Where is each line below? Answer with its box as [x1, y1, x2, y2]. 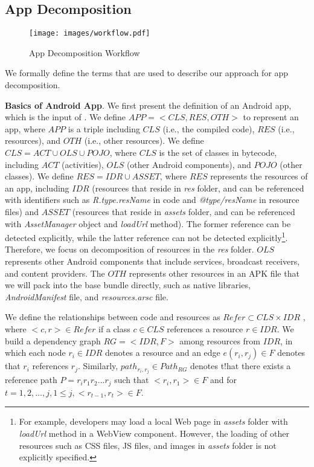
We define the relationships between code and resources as [5, 311, 220, 323]
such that [114, 373, 149, 386]
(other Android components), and [126, 158, 251, 170]
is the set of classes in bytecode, [159, 146, 277, 159]
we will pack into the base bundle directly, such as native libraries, [5, 279, 251, 291]
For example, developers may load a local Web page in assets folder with [19, 415, 288, 428]
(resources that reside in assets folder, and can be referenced [72, 205, 295, 217]
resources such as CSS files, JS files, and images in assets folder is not [19, 439, 277, 451]
